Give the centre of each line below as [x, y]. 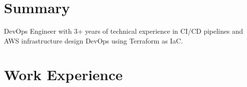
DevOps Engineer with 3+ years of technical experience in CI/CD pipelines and [123, 31]
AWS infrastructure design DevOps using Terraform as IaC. [93, 40]
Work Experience [63, 74]
